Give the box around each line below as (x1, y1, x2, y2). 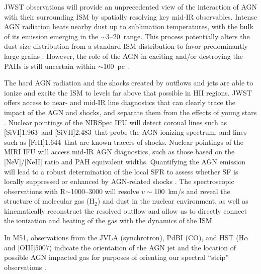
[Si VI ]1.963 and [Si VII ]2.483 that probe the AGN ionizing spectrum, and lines (4, 127, 247, 137)
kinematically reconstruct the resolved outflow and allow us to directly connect (4, 205, 247, 216)
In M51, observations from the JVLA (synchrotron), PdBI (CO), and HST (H (4, 232, 244, 243)
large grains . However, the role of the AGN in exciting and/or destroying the (4, 50, 243, 61)
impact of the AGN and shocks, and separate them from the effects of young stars (4, 107, 257, 117)
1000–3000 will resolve (70, 186, 139, 196)
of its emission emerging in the (4, 31, 99, 41)
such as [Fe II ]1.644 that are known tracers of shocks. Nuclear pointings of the (4, 136, 244, 147)
